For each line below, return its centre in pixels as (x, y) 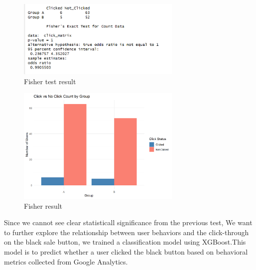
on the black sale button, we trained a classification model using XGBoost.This (125, 242)
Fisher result (43, 205)
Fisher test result (50, 81)
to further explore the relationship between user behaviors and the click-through (127, 232)
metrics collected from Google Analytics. (66, 261)
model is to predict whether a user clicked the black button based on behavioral (126, 251)
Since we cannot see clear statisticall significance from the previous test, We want (128, 222)
